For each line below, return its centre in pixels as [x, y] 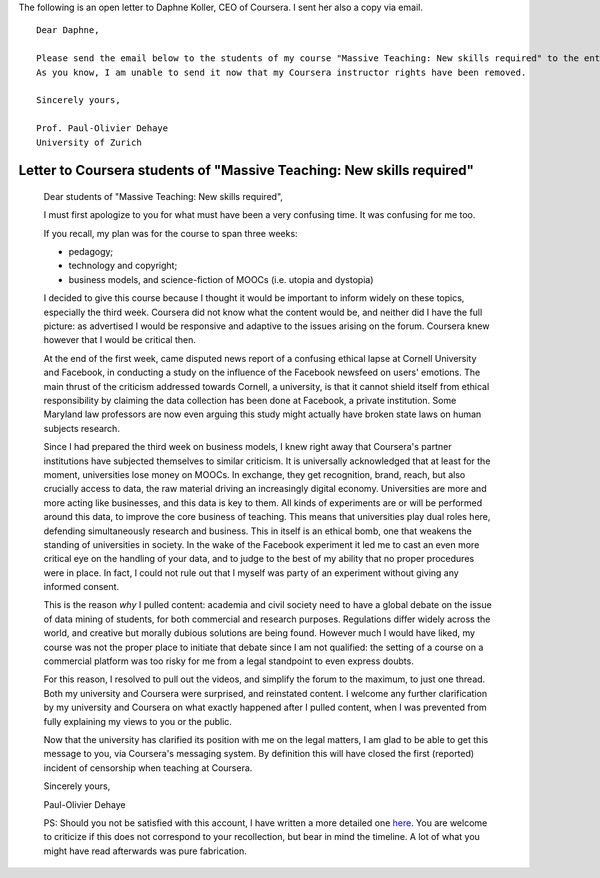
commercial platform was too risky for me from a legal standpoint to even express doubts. [228, 661]
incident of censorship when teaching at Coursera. [148, 767]
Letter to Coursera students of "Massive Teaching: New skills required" [246, 170]
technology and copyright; [123, 266]
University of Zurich [89, 142]
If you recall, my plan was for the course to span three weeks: [171, 233]
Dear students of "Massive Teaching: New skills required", [163, 196]
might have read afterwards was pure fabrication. [145, 851]
